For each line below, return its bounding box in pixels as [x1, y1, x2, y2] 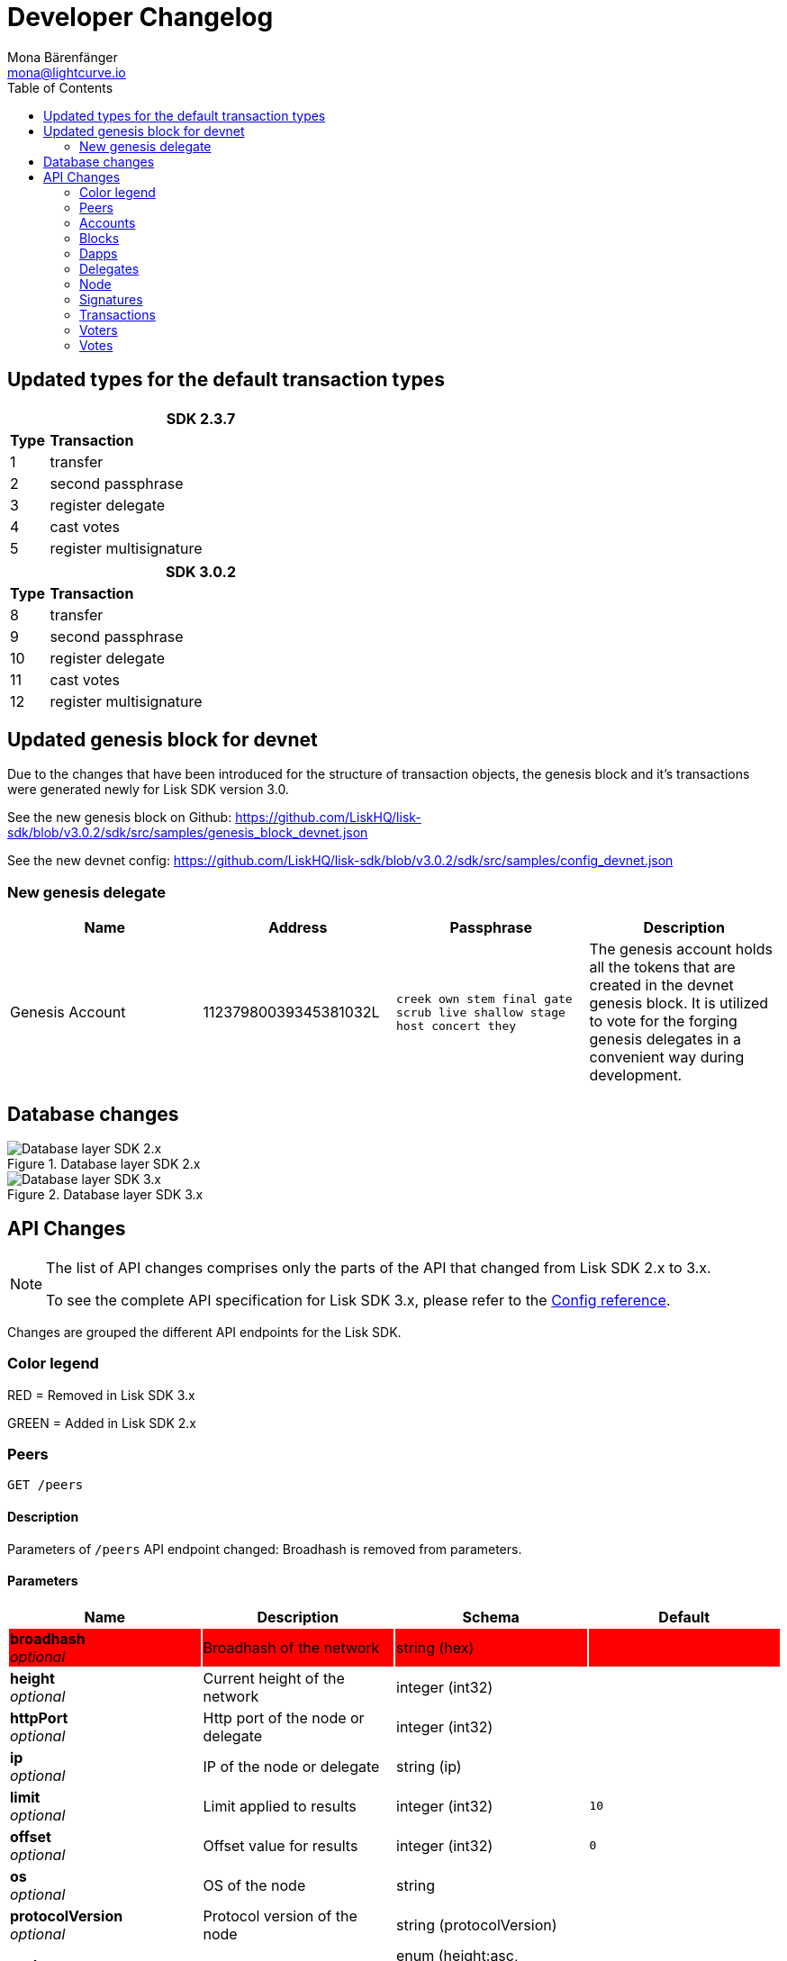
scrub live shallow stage [396, 1005, 565, 1019]
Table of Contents [7, 79, 113, 95]
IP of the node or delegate [203, 1757, 380, 1776]
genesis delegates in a [589, 1030, 741, 1049]
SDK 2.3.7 [166, 409, 236, 428]
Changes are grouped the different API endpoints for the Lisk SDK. [7, 1324, 402, 1340]
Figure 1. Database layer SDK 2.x [7, 1156, 201, 1172]
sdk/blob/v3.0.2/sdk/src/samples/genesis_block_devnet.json [7, 825, 368, 841]
